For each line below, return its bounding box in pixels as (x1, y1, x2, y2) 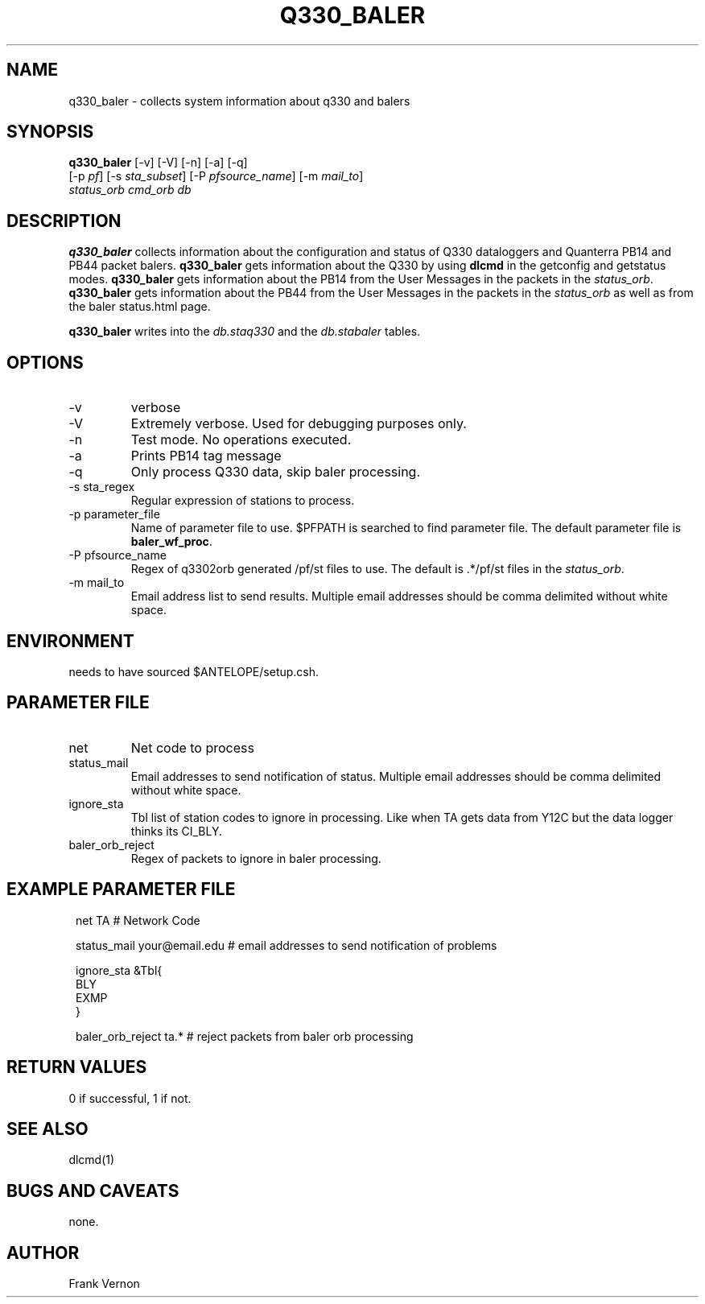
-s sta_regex (68, 480, 135, 494)
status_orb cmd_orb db (68, 183, 192, 197)
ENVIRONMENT (6, 630, 134, 651)
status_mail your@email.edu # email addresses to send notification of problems (76, 938, 497, 952)
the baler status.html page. (68, 299, 211, 314)
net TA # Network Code (76, 913, 200, 927)
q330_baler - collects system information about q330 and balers (68, 93, 410, 108)
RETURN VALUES (6, 1057, 147, 1078)
